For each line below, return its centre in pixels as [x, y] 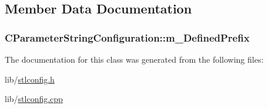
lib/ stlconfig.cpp [34, 99]
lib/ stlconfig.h [30, 79]
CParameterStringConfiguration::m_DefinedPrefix [127, 37]
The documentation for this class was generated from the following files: [134, 59]
